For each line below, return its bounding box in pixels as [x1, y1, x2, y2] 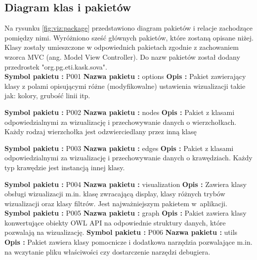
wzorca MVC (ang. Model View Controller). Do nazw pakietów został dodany [4, 51, 240, 62]
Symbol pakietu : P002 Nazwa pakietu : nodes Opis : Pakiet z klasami [4, 107, 235, 117]
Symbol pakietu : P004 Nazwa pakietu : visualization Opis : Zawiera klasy [4, 179, 247, 189]
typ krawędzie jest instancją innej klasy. [4, 162, 125, 172]
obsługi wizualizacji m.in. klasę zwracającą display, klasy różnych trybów [4, 188, 225, 199]
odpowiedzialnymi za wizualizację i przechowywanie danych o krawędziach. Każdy [4, 152, 253, 163]
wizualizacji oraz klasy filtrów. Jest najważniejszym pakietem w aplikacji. [4, 198, 227, 208]
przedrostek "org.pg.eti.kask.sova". [4, 61, 107, 72]
